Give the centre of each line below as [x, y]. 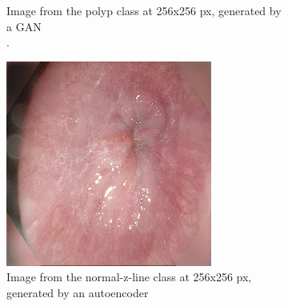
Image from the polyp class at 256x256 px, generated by [144, 10]
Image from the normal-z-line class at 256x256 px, [129, 277]
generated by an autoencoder [78, 292]
